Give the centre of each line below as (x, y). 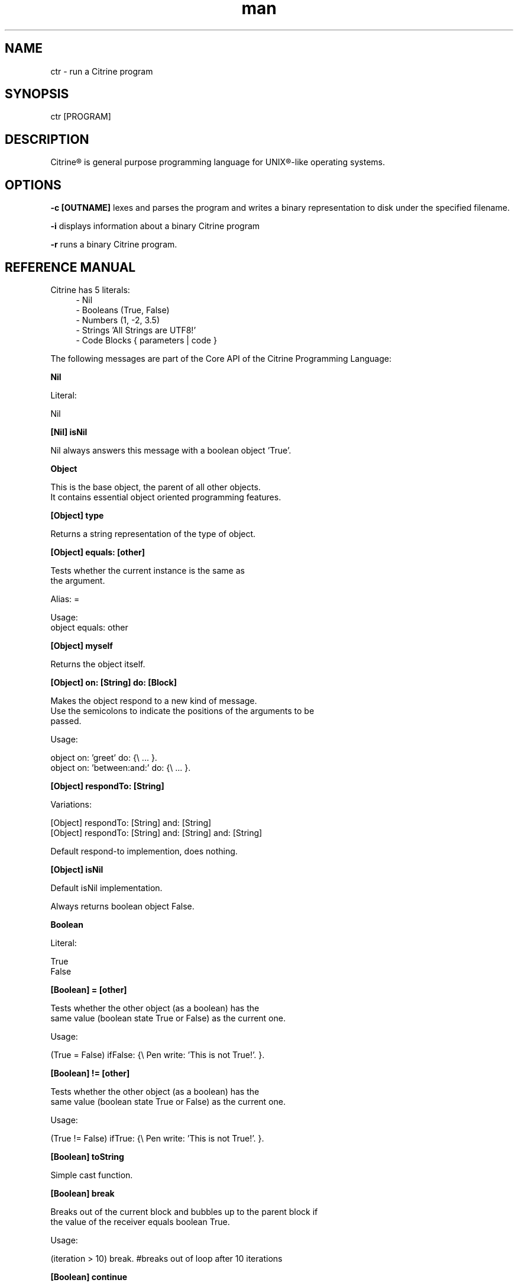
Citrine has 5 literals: (90, 290)
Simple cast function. (92, 1175)
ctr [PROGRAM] (81, 117)
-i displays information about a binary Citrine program (155, 226)
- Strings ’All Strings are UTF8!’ (136, 330)
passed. (66, 721)
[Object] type (77, 515)
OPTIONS (33, 185)
